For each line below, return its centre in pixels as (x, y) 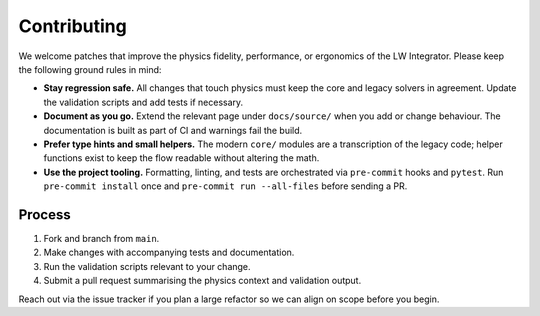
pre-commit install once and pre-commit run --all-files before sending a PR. (225, 186)
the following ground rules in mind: (90, 69)
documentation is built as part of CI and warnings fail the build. (173, 130)
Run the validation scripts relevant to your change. (147, 266)
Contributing (72, 26)
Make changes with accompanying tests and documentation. (169, 252)
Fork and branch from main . (101, 238)
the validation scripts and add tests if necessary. (143, 102)
